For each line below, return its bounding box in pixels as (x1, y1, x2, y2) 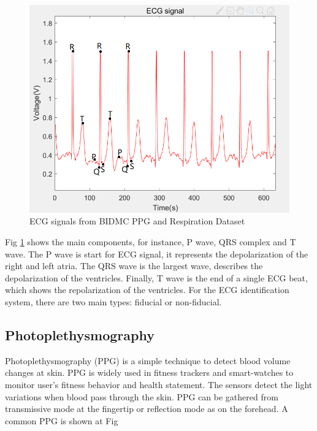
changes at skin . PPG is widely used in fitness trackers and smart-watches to (5, 366, 294, 379)
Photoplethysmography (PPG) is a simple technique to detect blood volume (5, 354, 291, 367)
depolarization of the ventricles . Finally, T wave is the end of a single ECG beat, (5, 271, 308, 284)
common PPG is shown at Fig (5, 414, 118, 427)
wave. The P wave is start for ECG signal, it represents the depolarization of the (5, 247, 308, 260)
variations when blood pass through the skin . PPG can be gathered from (5, 390, 278, 403)
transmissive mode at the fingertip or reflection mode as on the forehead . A (5, 402, 288, 415)
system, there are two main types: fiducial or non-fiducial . (5, 296, 222, 308)
